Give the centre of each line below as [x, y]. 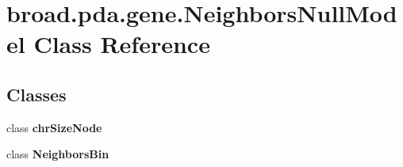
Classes [36, 94]
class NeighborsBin [58, 154]
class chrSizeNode [54, 127]
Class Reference [122, 44]
